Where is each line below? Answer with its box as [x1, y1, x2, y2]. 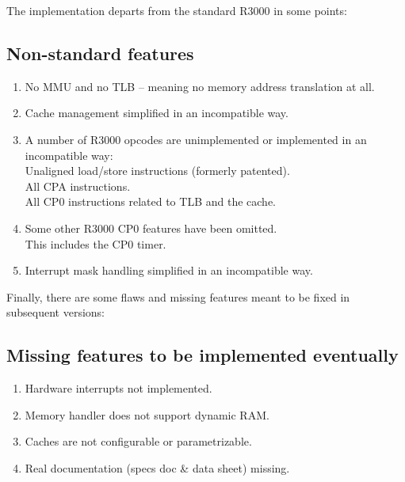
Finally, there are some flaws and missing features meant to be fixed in [6, 288, 350, 305]
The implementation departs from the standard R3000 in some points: [6, 2, 347, 18]
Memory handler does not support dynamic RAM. [25, 406, 269, 423]
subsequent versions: [6, 304, 105, 321]
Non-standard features [6, 40, 194, 65]
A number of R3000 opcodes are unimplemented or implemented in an [25, 131, 367, 147]
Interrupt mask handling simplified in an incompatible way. [25, 262, 313, 279]
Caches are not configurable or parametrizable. [25, 433, 252, 450]
